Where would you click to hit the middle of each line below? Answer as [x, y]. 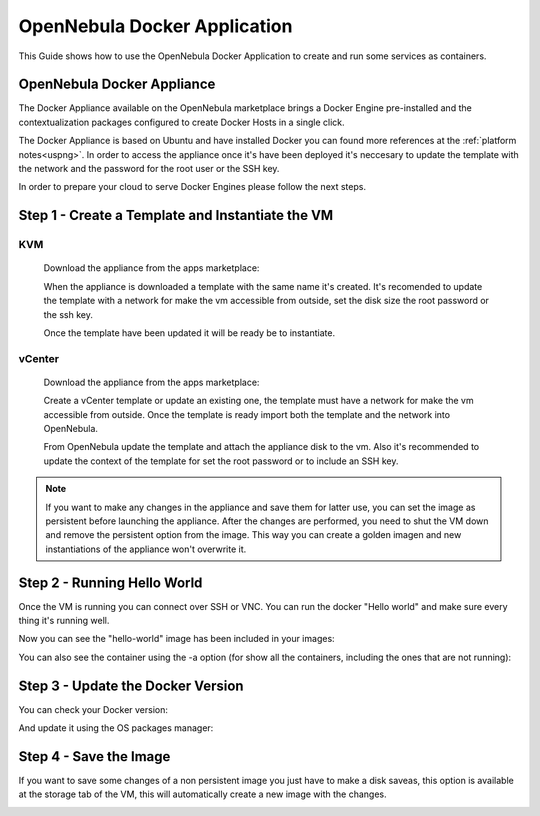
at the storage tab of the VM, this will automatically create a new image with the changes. [202, 794]
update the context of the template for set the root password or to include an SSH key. [221, 461]
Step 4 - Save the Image [94, 756]
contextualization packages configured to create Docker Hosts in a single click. [181, 122]
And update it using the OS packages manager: [116, 728]
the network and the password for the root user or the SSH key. [149, 169]
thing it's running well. [64, 621]
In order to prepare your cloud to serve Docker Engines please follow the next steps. [192, 187]
